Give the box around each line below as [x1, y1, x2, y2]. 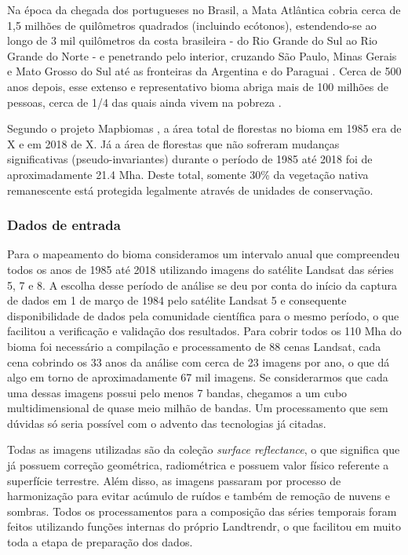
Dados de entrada [7, 215, 121, 235]
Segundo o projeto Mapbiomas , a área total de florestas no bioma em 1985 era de [7, 120, 402, 137]
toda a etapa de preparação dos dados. [7, 534, 193, 550]
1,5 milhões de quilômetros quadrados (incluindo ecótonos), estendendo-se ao [7, 16, 377, 33]
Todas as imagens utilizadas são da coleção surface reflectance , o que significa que [7, 441, 400, 458]
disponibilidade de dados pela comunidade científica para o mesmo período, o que [7, 307, 399, 323]
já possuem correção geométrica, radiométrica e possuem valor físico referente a [7, 457, 389, 473]
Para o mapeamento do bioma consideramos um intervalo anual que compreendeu [7, 246, 400, 262]
